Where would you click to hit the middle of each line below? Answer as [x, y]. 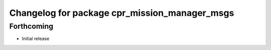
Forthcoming [31, 26]
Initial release [36, 39]
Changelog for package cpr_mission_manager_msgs [122, 13]
